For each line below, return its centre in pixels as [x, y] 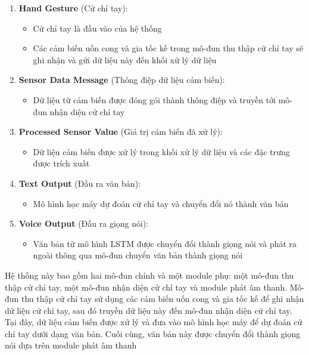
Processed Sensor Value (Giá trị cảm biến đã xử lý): [121, 132]
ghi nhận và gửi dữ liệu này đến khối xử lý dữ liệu [125, 59]
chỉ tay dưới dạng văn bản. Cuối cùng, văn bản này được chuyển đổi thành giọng [153, 333]
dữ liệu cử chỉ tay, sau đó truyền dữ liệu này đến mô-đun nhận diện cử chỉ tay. [149, 310]
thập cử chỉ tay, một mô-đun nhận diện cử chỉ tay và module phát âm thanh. [146, 287]
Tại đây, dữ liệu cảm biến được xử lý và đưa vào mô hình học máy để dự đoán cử [154, 322]
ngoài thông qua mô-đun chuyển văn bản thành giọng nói [138, 255]
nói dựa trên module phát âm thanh [71, 345]
